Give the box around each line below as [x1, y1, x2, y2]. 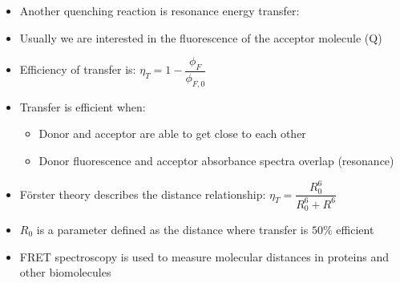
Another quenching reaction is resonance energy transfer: [19, 2, 300, 18]
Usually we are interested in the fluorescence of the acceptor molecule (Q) [19, 29, 382, 46]
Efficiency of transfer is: [19, 61, 136, 78]
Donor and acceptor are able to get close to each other [38, 125, 306, 142]
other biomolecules [19, 264, 111, 281]
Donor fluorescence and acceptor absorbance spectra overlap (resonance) [38, 152, 394, 168]
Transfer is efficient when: [19, 98, 146, 115]
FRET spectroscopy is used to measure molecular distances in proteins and [19, 248, 390, 265]
